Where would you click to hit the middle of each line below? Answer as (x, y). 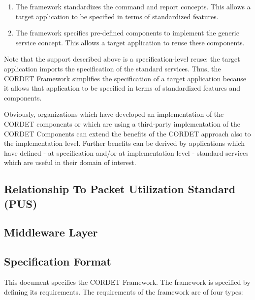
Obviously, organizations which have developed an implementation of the (114, 114)
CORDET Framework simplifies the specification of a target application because (125, 78)
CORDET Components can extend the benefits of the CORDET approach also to (127, 133)
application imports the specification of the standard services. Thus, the (112, 68)
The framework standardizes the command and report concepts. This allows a (133, 6)
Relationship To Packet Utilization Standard (120, 189)
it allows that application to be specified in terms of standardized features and (122, 88)
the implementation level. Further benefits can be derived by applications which (124, 143)
